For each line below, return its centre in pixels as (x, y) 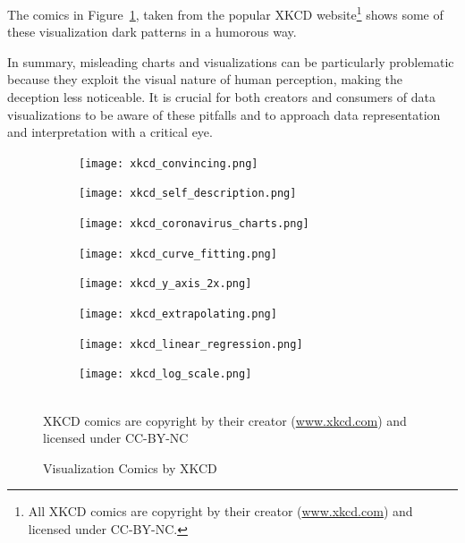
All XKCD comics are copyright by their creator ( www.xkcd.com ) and (220, 511)
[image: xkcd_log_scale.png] (165, 374)
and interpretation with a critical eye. (110, 132)
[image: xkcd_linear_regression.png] (191, 344)
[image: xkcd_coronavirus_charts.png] (194, 224)
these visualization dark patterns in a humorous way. (152, 32)
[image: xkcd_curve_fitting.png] (178, 254)
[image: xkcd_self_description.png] (188, 194)
